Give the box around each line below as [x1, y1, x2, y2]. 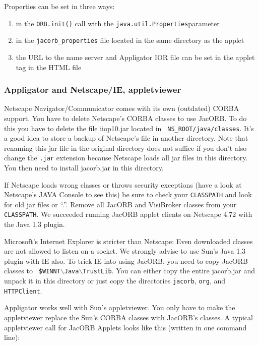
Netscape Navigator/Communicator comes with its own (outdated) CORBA [4, 103, 239, 113]
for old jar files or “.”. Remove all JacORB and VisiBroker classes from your [4, 199, 237, 209]
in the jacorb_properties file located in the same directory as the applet [16, 35, 244, 45]
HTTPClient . [4, 285, 42, 296]
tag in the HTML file [16, 62, 82, 72]
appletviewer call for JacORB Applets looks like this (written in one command [4, 322, 247, 332]
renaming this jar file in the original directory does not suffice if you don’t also [4, 142, 247, 153]
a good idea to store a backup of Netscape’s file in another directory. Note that [4, 133, 248, 143]
